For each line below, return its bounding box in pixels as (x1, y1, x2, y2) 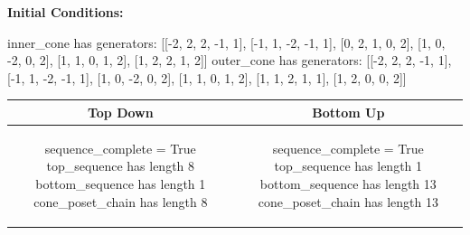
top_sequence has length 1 (274, 156, 423, 175)
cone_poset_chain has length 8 (33, 192, 208, 211)
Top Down (87, 102, 154, 121)
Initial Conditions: (7, 3, 124, 21)
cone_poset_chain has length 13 (258, 192, 438, 211)
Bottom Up (312, 102, 385, 121)
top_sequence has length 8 (46, 156, 195, 175)
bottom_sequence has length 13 (259, 174, 437, 193)
